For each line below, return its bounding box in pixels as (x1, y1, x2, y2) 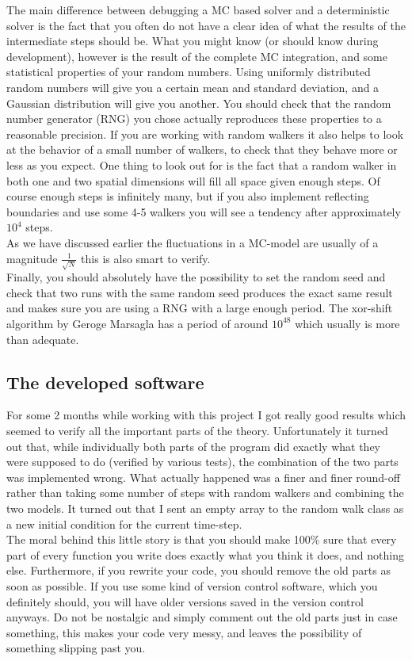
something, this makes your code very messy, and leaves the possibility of (6, 624, 362, 640)
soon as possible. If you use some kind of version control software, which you (6, 577, 378, 594)
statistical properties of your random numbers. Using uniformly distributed (6, 63, 371, 80)
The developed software (6, 369, 204, 394)
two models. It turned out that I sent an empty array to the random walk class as (6, 499, 404, 516)
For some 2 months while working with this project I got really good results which (6, 407, 406, 423)
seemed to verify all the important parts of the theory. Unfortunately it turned (6, 422, 388, 438)
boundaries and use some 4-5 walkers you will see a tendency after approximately (6, 203, 401, 220)
